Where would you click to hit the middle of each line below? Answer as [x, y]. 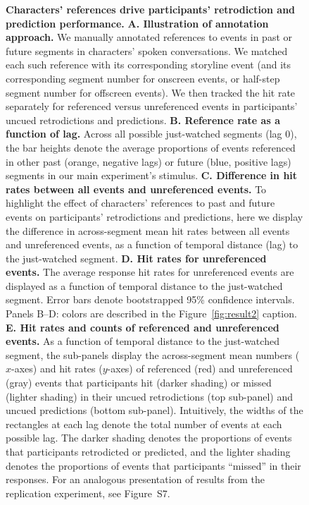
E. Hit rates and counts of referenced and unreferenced [143, 327]
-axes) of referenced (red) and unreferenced [200, 369]
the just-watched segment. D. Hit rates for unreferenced [136, 258]
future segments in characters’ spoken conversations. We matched [147, 50]
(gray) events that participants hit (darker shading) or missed [139, 383]
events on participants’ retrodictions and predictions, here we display [154, 216]
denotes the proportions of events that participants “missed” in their [153, 465]
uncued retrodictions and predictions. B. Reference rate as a [143, 120]
